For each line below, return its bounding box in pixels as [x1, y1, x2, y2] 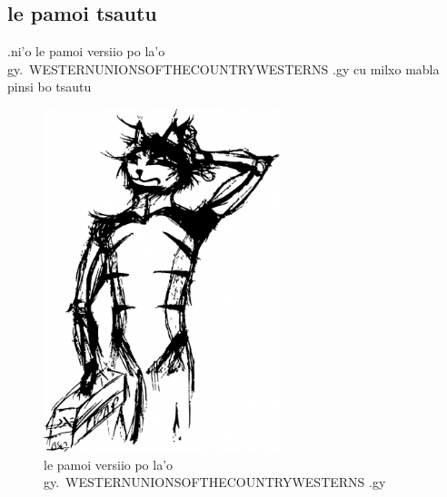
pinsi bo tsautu [7, 77, 92, 96]
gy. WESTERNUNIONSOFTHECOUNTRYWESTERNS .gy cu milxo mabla [7, 59, 440, 78]
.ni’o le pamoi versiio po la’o [7, 42, 165, 61]
